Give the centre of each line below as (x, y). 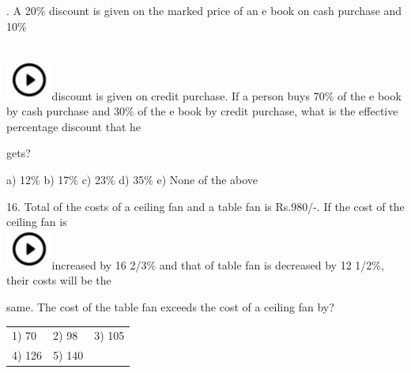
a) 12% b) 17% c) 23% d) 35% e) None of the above (132, 180)
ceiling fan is (37, 222)
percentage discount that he (74, 126)
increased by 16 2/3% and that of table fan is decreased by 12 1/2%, (218, 264)
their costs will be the (59, 280)
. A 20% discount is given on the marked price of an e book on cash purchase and (204, 10)
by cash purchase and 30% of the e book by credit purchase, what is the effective (202, 111)
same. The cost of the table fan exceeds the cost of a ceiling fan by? (170, 306)
